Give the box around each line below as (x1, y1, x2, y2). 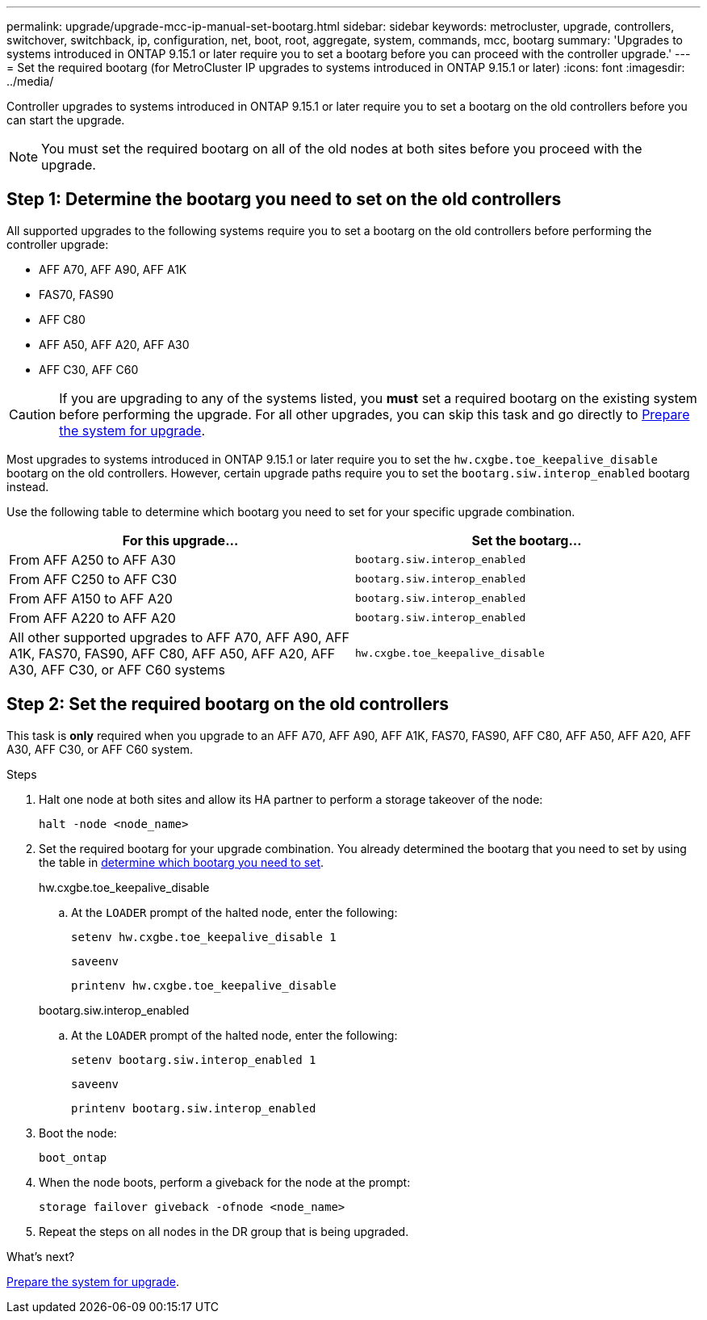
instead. (6, 479, 49, 494)
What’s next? (6, 1249, 75, 1263)
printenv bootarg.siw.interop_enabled (71, 1101, 316, 1115)
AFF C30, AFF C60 (39, 362, 139, 376)
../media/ (6, 74, 54, 88)
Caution (9, 406, 56, 422)
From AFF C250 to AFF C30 (9, 570, 178, 587)
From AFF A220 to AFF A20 (9, 609, 176, 626)
